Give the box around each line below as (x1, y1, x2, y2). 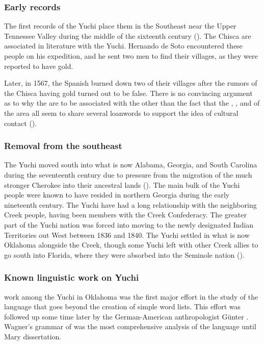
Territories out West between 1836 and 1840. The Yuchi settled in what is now (4, 229, 250, 240)
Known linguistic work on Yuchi (4, 271, 139, 284)
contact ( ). (4, 117, 37, 128)
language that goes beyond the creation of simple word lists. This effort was (4, 301, 241, 312)
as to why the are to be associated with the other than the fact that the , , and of (4, 97, 260, 108)
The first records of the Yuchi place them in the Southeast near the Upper (4, 20, 236, 31)
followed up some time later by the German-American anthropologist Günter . (4, 311, 249, 322)
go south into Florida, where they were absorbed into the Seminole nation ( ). (4, 249, 245, 260)
